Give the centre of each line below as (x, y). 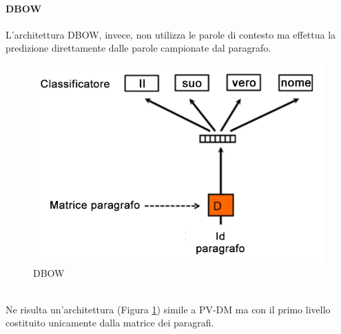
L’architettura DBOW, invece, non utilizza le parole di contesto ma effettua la (171, 34)
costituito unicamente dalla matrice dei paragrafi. (110, 323)
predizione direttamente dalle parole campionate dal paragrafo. (138, 48)
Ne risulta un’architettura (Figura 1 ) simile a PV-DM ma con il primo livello (168, 309)
